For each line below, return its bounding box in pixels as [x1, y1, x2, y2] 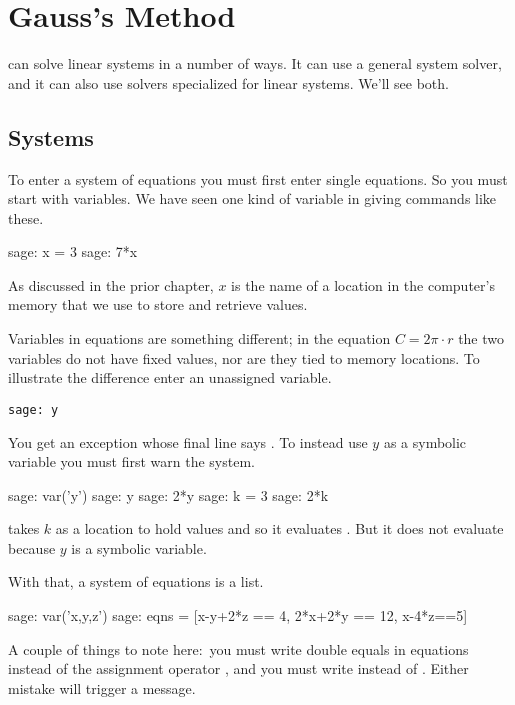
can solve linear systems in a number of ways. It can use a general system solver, [8, 53, 502, 74]
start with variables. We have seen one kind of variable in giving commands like [8, 188, 497, 209]
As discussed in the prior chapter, [8, 274, 214, 295]
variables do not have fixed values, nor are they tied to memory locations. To [8, 347, 480, 368]
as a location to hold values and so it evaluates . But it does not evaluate [55, 518, 504, 539]
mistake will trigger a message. [8, 677, 196, 698]
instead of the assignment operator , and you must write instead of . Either [8, 658, 469, 679]
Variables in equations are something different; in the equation [8, 328, 391, 349]
